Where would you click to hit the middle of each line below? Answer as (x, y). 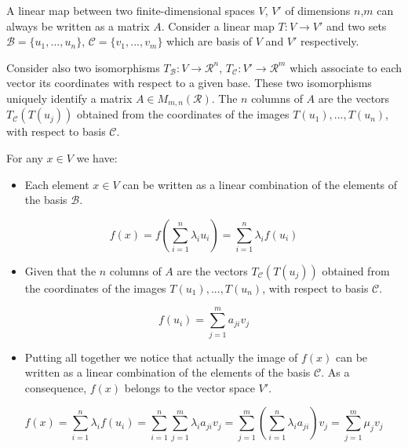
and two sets (357, 25)
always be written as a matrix (78, 25)
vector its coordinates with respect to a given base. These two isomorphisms (189, 83)
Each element (57, 184)
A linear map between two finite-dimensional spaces (131, 10)
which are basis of (209, 41)
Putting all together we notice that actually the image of (161, 357)
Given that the (60, 270)
